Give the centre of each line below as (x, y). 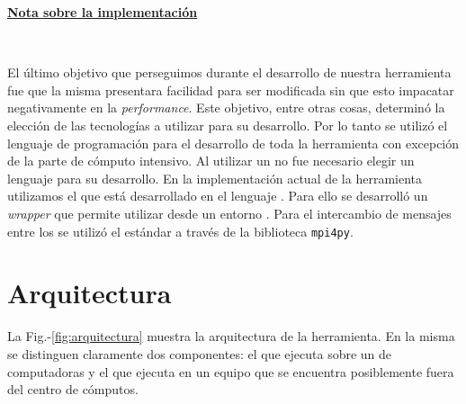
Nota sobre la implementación (103, 12)
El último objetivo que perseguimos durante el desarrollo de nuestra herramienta (229, 72)
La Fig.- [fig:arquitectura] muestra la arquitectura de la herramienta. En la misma (231, 336)
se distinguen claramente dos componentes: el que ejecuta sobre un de (200, 353)
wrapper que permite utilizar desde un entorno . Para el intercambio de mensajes (229, 213)
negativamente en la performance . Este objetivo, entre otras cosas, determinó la (226, 108)
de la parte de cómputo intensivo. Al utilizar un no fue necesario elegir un (211, 161)
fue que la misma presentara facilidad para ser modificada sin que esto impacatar (231, 90)
